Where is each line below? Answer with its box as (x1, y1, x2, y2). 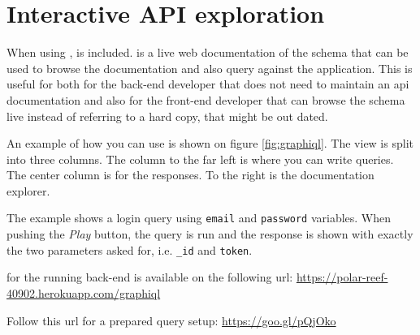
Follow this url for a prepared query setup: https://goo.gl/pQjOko (6, 311, 336, 329)
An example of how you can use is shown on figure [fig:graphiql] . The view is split (6, 135, 414, 152)
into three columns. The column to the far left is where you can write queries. (6, 150, 394, 167)
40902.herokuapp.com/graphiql (6, 284, 161, 301)
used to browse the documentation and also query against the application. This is (6, 59, 413, 76)
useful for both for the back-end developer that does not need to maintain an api (6, 75, 409, 92)
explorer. (6, 182, 50, 199)
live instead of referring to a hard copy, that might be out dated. (6, 107, 328, 124)
